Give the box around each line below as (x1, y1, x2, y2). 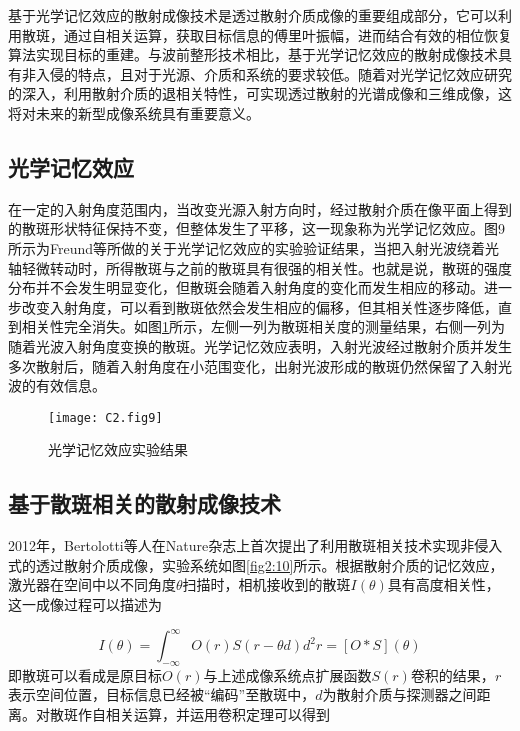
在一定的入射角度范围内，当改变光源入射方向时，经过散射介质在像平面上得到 (8, 198, 512, 219)
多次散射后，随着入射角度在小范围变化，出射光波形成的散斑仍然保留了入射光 (8, 355, 512, 376)
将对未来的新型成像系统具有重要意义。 (8, 102, 260, 123)
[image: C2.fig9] (48, 410, 163, 425)
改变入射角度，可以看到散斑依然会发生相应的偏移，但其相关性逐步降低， (21, 296, 498, 317)
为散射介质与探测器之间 (322, 684, 477, 705)
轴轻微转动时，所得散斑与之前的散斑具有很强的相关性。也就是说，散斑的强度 (8, 257, 512, 278)
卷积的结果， (410, 664, 495, 685)
